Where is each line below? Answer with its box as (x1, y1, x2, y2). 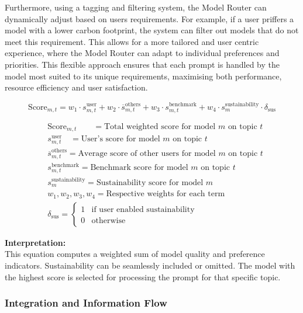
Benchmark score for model (90, 163, 188, 172)
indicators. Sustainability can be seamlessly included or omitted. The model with (5, 259, 295, 271)
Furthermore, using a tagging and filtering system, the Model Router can (5, 1, 267, 13)
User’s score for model (81, 135, 160, 144)
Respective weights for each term (106, 190, 225, 199)
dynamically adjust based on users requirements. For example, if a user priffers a (5, 12, 294, 25)
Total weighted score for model (104, 122, 216, 131)
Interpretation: (5, 236, 66, 248)
